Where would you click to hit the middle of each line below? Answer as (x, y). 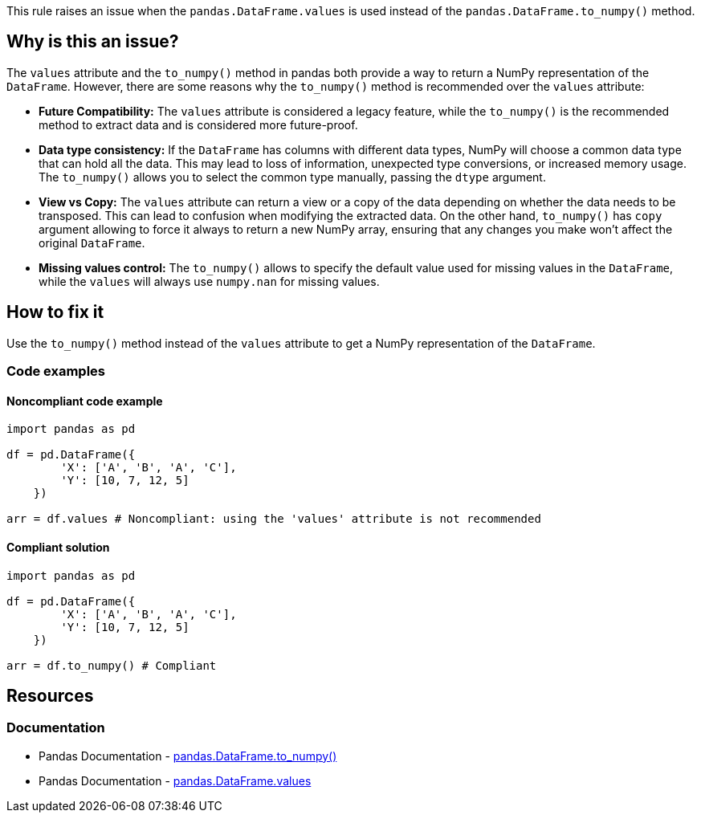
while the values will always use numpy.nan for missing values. (209, 281)
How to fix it (55, 312)
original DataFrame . (92, 242)
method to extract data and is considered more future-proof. (198, 124)
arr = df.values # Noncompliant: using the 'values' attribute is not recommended (274, 519)
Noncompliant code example (85, 401)
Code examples (56, 371)
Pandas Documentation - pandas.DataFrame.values (175, 780)
